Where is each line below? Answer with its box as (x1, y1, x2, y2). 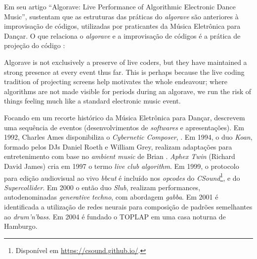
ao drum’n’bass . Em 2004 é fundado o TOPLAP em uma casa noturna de (4, 211, 226, 221)
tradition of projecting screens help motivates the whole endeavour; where (4, 76, 227, 87)
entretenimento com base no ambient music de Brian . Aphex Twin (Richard (4, 151, 235, 161)
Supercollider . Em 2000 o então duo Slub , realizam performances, (4, 182, 201, 192)
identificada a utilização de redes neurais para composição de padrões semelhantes (4, 201, 253, 211)
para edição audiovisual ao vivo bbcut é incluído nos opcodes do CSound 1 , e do (4, 171, 240, 183)
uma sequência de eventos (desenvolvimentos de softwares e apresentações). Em (4, 122, 244, 132)
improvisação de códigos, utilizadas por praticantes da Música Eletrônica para (4, 21, 241, 31)
